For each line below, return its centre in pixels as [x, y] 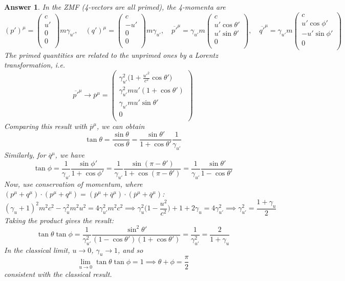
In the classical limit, [37, 250]
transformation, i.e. [35, 65]
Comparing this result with [46, 126]
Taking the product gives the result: [59, 220]
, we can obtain [121, 126]
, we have [70, 155]
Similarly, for [25, 155]
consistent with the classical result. [58, 274]
